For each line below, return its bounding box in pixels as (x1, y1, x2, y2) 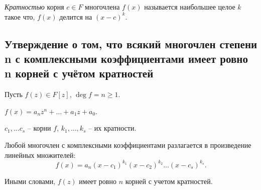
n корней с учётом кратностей (5, 65, 154, 81)
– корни (27, 123, 51, 133)
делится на (59, 11, 92, 22)
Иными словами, (5, 175, 56, 186)
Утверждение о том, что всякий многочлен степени (5, 36, 257, 51)
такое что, (5, 11, 35, 22)
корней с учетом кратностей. (125, 175, 213, 186)
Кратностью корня (5, 2, 64, 12)
